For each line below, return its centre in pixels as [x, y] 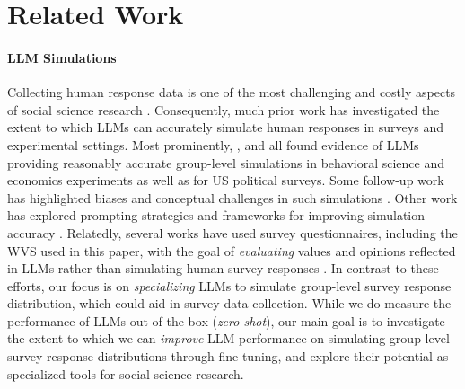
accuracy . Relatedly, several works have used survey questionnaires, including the [232, 232]
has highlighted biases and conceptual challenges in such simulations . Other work [232, 197]
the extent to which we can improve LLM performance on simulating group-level [228, 338]
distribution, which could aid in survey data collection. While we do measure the [229, 303]
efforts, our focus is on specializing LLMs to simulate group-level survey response [229, 285]
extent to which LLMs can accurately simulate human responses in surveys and [225, 127]
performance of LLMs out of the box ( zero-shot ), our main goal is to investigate [226, 320]
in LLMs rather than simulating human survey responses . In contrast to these [223, 268]
